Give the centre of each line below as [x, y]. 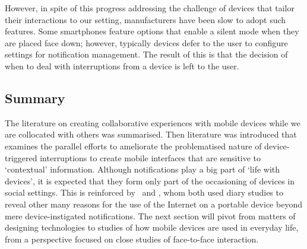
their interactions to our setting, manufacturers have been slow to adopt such [145, 19]
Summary [35, 98]
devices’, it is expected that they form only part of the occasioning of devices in [150, 181]
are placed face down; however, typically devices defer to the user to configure [146, 42]
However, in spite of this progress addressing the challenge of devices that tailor [150, 8]
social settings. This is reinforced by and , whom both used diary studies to [144, 192]
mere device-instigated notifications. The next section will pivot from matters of [150, 216]
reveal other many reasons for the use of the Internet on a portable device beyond [153, 204]
